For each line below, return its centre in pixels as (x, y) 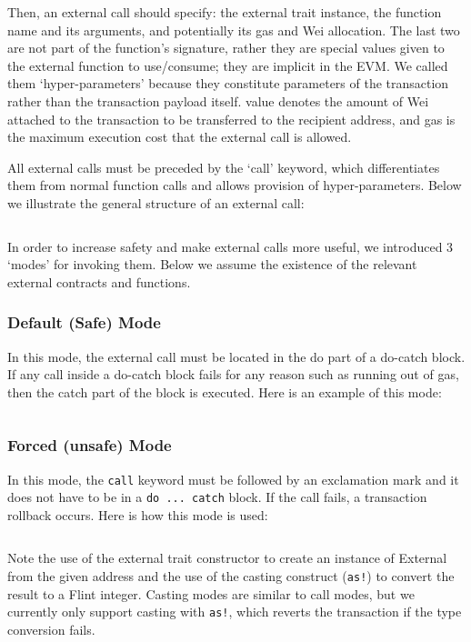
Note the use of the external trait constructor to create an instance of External (227, 558)
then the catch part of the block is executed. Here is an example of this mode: (225, 391)
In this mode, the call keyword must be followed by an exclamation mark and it (233, 479)
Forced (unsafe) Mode (90, 445)
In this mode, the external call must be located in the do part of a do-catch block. (236, 356)
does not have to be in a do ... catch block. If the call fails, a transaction (217, 497)
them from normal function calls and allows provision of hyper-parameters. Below (235, 185)
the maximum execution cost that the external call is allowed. (180, 137)
